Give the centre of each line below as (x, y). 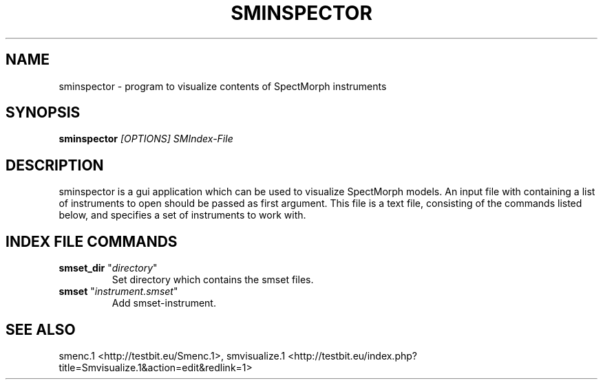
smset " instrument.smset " (118, 291)
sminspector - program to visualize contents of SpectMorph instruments (223, 86)
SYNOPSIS (43, 113)
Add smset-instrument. (164, 303)
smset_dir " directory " (108, 268)
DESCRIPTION (55, 165)
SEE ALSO (41, 329)
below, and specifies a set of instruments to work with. (182, 215)
